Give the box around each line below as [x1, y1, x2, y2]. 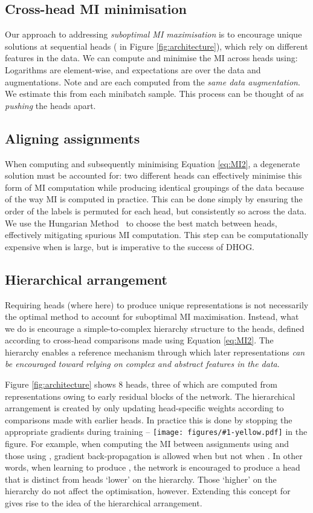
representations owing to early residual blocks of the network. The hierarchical [5, 389, 295, 402]
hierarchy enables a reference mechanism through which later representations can [5, 345, 305, 358]
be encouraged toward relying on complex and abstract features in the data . [5, 357, 280, 370]
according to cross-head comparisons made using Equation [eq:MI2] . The [5, 334, 274, 346]
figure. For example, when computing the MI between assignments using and [5, 437, 289, 450]
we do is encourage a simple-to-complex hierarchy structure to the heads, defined [5, 322, 305, 334]
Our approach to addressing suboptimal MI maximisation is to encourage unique [5, 28, 302, 41]
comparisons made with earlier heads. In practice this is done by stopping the [5, 413, 292, 426]
